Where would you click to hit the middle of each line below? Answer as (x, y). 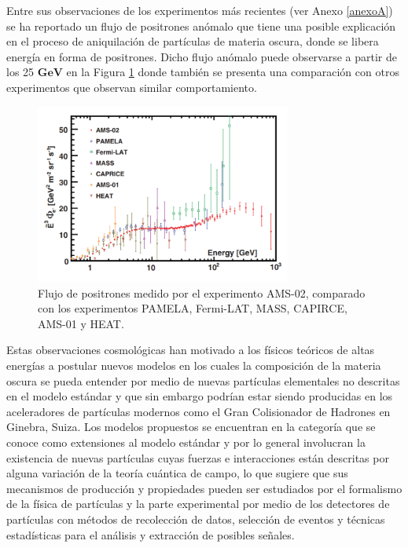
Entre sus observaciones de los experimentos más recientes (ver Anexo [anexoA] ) (200, 10)
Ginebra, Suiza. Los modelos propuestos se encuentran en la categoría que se (191, 427)
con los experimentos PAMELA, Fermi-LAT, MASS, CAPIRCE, (193, 308)
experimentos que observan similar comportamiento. (132, 87)
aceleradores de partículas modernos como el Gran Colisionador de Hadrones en (198, 411)
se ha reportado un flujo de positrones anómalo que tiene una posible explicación (201, 26)
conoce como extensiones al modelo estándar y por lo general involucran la (186, 442)
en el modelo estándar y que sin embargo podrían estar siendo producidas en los (200, 396)
